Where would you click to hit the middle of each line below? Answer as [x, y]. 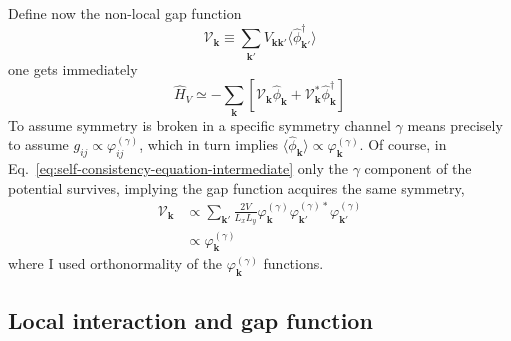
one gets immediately [73, 68]
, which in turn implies [209, 144]
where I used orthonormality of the [115, 263]
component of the [418, 168]
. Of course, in [403, 144]
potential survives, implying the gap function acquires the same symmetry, [236, 187]
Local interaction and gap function [190, 319]
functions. [293, 263]
